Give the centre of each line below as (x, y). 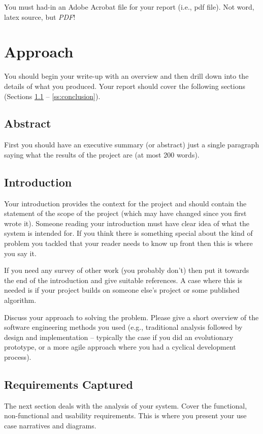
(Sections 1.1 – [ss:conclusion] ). (52, 96)
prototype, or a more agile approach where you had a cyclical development (120, 347)
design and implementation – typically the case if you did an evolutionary (119, 337)
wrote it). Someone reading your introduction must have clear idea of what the (127, 223)
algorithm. (20, 300)
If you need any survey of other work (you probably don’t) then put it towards (127, 270)
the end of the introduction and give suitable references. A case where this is (123, 280)
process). (18, 357)
